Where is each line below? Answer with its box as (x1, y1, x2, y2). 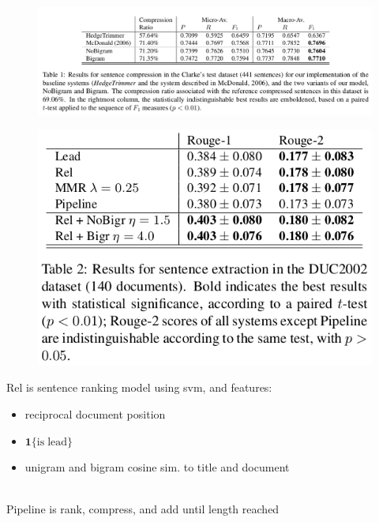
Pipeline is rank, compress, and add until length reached (6, 501, 280, 517)
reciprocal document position (24, 405, 166, 422)
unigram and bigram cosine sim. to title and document (24, 459, 290, 475)
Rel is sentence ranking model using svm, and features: (6, 379, 272, 396)
